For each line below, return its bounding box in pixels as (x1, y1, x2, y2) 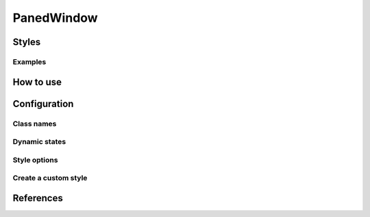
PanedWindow (12, 10, 99, 25)
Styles (12, 36, 41, 48)
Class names (12, 119, 57, 128)
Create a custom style (12, 173, 88, 183)
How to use (12, 76, 62, 88)
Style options (12, 155, 58, 164)
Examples (12, 57, 47, 66)
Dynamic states (12, 137, 66, 147)
